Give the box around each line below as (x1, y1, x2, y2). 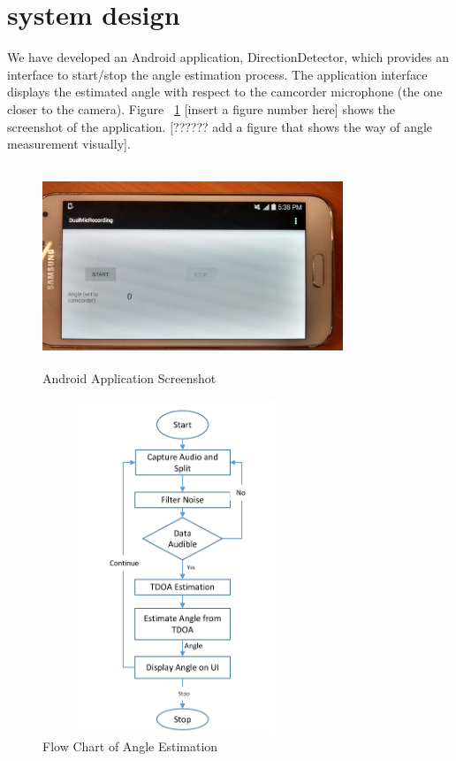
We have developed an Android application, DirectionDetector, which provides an (7, 48, 449, 66)
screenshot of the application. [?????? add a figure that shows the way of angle (7, 117, 433, 135)
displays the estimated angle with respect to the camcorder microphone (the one (7, 82, 443, 101)
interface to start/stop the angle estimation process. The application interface (7, 65, 428, 83)
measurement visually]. (7, 135, 131, 153)
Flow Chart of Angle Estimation (42, 737, 218, 756)
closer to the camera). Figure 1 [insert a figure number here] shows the (7, 99, 396, 118)
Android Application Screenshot (42, 369, 217, 388)
